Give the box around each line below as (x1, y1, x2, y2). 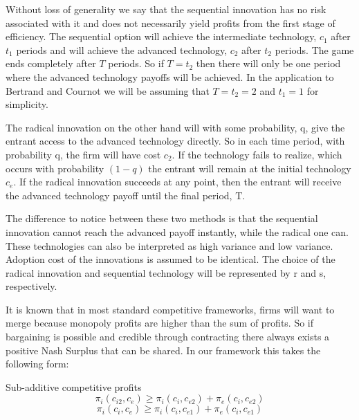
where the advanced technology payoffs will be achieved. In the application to (6, 69, 334, 84)
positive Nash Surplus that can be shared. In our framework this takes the (6, 343, 321, 357)
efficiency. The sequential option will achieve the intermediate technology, (6, 29, 317, 44)
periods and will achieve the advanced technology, (16, 42, 228, 57)
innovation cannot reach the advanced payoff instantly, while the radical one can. (6, 224, 349, 239)
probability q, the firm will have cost (6, 147, 161, 161)
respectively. (6, 279, 57, 293)
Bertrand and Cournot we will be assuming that (6, 83, 210, 98)
